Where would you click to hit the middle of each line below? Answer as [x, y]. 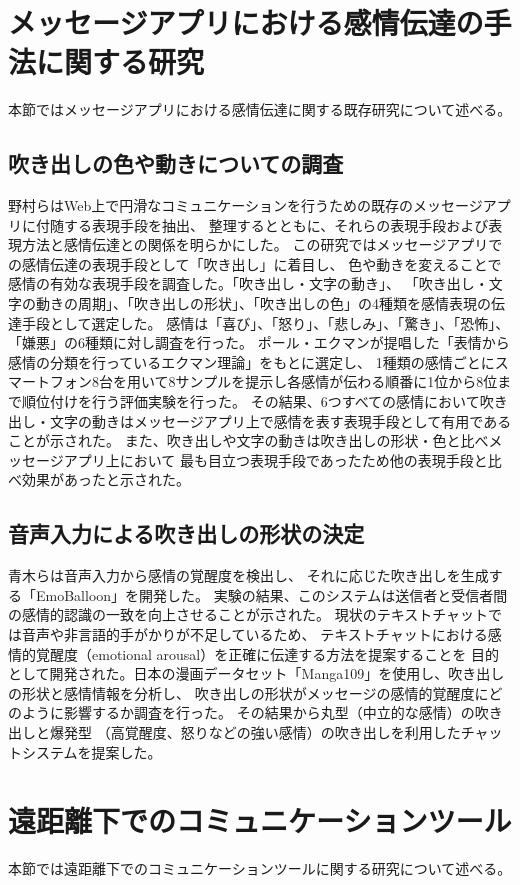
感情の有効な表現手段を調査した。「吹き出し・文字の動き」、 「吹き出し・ [248, 283]
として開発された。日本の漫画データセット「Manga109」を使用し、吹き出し [256, 673]
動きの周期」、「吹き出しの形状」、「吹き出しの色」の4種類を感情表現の [263, 303]
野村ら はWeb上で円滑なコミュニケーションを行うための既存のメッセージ [245, 205]
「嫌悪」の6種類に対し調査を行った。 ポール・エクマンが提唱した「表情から [259, 342]
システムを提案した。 [91, 751]
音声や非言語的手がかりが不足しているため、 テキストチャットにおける [254, 634]
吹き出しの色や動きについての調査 [176, 163]
